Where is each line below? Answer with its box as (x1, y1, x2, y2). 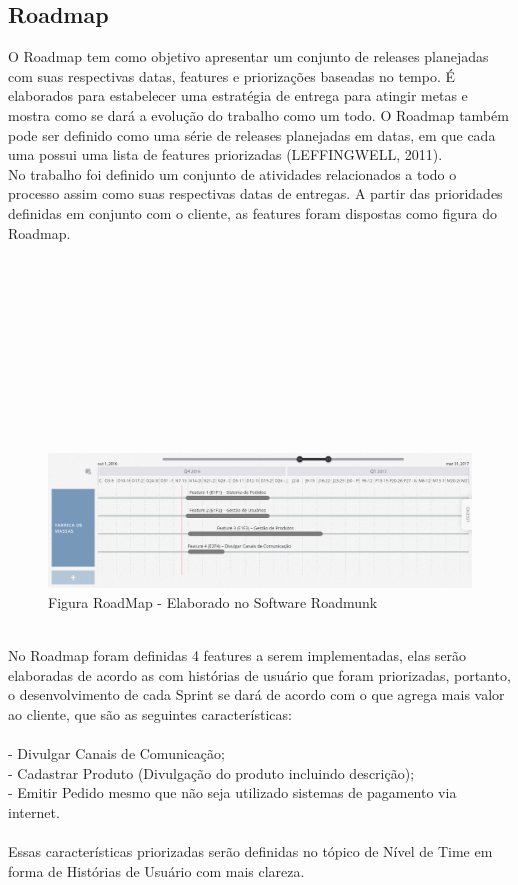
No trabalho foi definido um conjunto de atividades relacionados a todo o (8, 163, 457, 184)
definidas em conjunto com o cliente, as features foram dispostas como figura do (8, 202, 497, 223)
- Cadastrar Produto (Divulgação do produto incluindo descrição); (8, 762, 415, 783)
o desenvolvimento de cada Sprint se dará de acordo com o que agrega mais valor (8, 684, 505, 705)
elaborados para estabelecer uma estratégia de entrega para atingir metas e (8, 85, 468, 106)
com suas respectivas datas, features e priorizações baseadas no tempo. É (8, 65, 456, 86)
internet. (8, 802, 60, 822)
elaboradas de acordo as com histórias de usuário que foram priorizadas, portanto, (8, 664, 511, 685)
